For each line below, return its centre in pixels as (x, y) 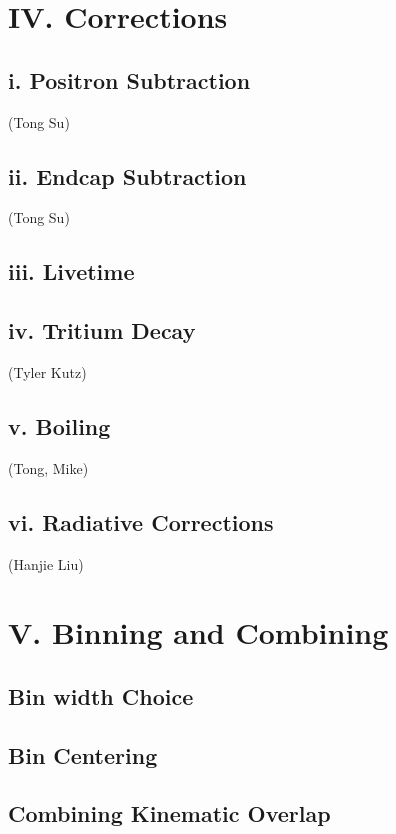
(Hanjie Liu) (46, 563)
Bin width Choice (101, 695)
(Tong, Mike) (48, 467)
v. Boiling (59, 425)
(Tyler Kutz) (47, 371)
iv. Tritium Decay (102, 330)
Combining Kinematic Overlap (169, 813)
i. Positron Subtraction (129, 79)
